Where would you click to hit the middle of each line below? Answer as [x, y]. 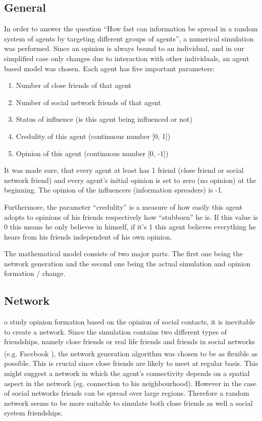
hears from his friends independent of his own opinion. [88, 236]
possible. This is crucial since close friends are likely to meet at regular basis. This [131, 363]
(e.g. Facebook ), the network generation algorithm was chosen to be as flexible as [131, 353]
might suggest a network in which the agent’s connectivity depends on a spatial [127, 373]
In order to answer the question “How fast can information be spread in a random [131, 29]
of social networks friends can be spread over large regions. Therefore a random [127, 393]
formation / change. [35, 273]
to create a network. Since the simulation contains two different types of [115, 331]
